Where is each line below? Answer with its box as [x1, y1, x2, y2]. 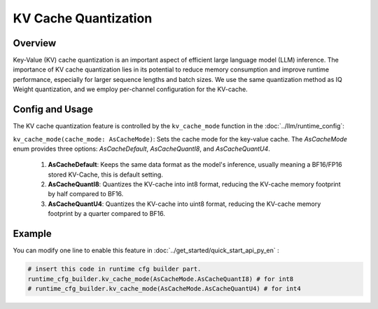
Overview [13, 37, 57, 49]
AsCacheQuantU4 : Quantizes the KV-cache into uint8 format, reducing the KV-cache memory [48, 200, 321, 208]
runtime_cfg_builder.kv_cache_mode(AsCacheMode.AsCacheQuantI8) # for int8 [27, 275, 294, 283]
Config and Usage [13, 104, 94, 116]
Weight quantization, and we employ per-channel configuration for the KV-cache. [13, 85, 248, 94]
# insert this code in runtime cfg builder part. [27, 265, 202, 273]
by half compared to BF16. [48, 190, 124, 198]
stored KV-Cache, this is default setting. [48, 170, 164, 179]
